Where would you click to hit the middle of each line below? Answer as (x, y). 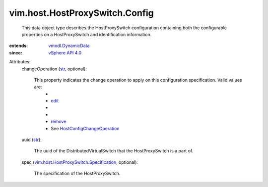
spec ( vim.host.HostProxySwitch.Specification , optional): (80, 162)
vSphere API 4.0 (65, 52)
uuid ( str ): (32, 140)
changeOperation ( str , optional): (54, 69)
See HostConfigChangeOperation (85, 128)
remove (59, 122)
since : (16, 52)
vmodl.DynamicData (69, 46)
